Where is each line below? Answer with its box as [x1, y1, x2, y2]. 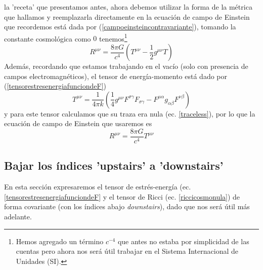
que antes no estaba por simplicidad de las [117, 236, 249, 246]
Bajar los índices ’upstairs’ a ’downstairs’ [4, 158, 224, 173]
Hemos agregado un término [16, 236, 104, 246]
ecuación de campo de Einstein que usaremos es [4, 118, 152, 129]
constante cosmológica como [4, 33, 91, 44]
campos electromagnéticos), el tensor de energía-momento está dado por [4, 70, 228, 81]
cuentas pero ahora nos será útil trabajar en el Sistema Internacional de [16, 246, 239, 256]
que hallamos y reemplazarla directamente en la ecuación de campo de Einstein [4, 11, 250, 22]
